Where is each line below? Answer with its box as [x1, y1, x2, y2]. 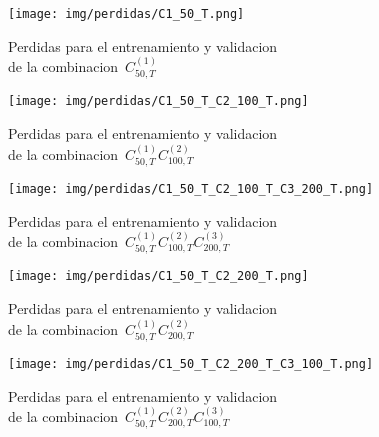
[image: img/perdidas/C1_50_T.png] [8, 7, 245, 21]
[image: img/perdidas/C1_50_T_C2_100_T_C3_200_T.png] [8, 181, 374, 196]
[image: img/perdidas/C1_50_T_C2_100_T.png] [8, 94, 309, 109]
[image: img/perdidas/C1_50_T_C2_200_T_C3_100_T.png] [8, 356, 374, 371]
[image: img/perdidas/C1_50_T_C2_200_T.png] [8, 269, 309, 284]
